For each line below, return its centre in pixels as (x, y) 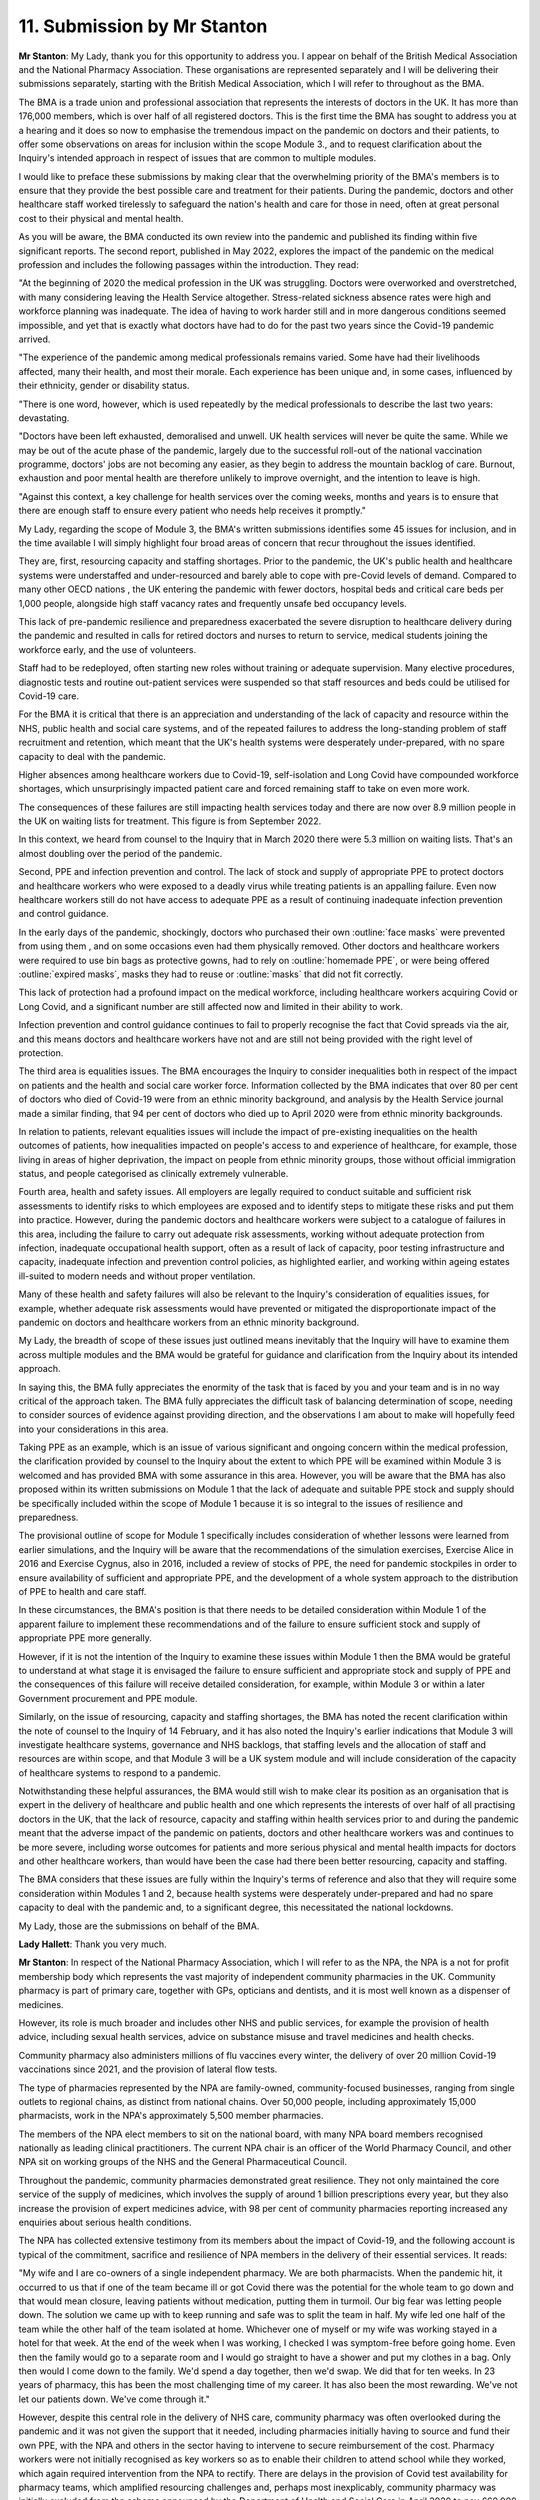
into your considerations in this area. (93, 1429)
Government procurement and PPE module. (108, 1698)
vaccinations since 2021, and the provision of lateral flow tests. (148, 2069)
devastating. (44, 417)
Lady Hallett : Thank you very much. (92, 1944)
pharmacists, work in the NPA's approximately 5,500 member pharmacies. (171, 2116)
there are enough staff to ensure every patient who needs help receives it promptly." (192, 511)
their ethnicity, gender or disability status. (104, 386)
